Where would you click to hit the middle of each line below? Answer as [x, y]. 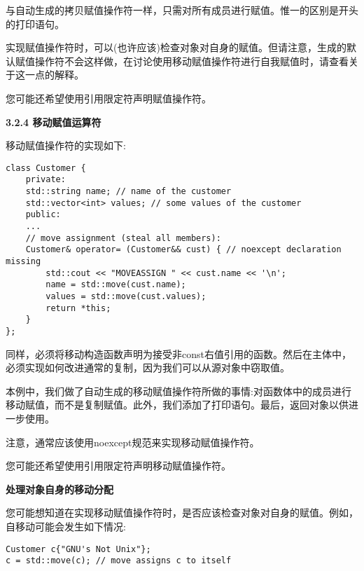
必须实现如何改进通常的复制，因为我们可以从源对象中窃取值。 [148, 367]
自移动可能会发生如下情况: [66, 526]
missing [23, 261]
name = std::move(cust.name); [116, 285]
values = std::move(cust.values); [126, 296]
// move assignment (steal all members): [123, 238]
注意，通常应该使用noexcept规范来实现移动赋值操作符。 [133, 442]
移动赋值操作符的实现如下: [66, 145]
